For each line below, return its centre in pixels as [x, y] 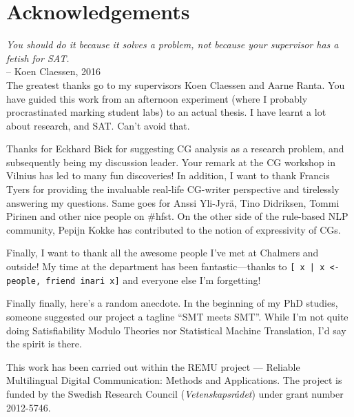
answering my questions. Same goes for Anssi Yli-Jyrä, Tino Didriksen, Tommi [173, 202]
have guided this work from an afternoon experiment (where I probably [157, 98]
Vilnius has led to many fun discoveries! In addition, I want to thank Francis [168, 175]
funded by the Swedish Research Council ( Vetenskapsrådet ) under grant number [175, 393]
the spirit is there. [44, 344]
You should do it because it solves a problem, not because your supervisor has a [173, 44]
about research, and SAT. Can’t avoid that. [98, 125]
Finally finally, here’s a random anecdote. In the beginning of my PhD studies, [172, 303]
